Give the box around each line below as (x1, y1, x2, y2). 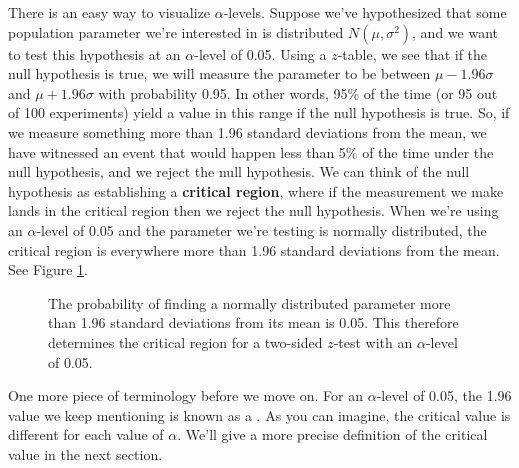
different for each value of (8, 424, 164, 445)
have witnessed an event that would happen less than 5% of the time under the (8, 141, 494, 162)
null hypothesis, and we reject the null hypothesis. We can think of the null (8, 161, 470, 182)
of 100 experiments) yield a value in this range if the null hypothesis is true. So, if (8, 102, 510, 123)
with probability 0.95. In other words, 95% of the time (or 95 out (98, 82, 498, 103)
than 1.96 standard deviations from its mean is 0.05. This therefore (48, 312, 459, 333)
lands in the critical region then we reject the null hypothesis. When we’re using (8, 200, 499, 221)
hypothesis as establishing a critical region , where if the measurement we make (8, 180, 504, 201)
